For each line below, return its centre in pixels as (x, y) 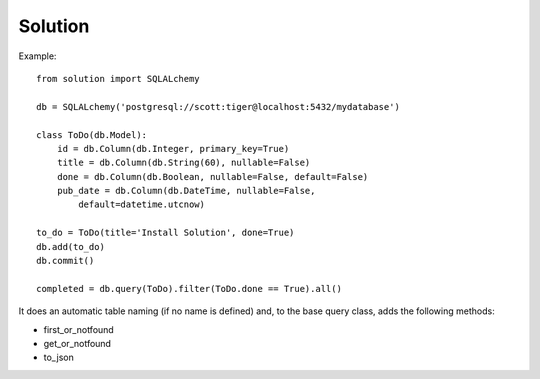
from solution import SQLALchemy (118, 78)
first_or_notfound (78, 329)
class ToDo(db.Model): (92, 134)
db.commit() (65, 261)
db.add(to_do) (70, 246)
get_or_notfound (77, 343)
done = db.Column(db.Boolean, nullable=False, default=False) (212, 176)
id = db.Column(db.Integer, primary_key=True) (173, 148)
